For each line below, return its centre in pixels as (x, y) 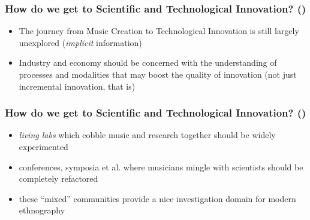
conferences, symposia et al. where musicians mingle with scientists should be (161, 166)
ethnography (42, 210)
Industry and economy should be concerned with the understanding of (148, 62)
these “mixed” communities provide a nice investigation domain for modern (157, 198)
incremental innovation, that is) (77, 86)
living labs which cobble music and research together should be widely (147, 135)
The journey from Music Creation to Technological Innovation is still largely (159, 31)
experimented (43, 146)
